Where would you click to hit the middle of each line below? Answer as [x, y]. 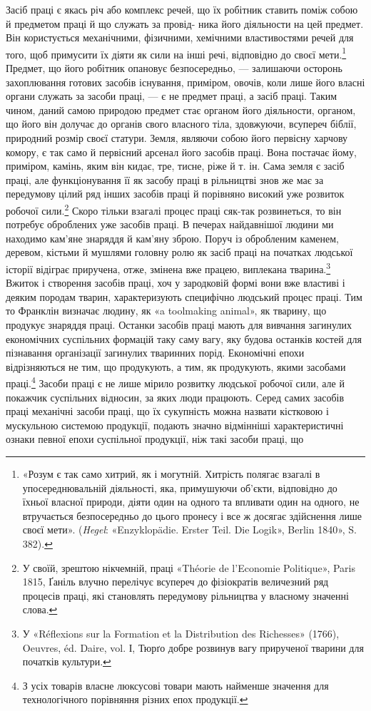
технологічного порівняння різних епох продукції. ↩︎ [135, 699]
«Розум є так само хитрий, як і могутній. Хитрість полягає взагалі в [171, 474]
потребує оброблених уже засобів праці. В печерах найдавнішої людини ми [170, 224]
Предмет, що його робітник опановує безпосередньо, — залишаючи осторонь [174, 68]
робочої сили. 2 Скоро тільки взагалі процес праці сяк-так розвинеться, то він [174, 209]
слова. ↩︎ [40, 609]
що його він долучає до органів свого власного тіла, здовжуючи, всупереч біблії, [181, 124]
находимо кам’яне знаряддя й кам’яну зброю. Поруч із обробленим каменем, [172, 238]
